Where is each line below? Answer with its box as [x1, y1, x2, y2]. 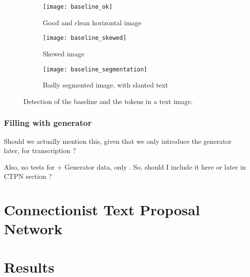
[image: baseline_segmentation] [43, 66, 147, 73]
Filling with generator [4, 117, 92, 129]
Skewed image [43, 48, 85, 58]
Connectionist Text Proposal [4, 200, 200, 220]
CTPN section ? [4, 171, 52, 181]
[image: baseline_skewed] [43, 35, 126, 42]
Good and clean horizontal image [43, 17, 142, 27]
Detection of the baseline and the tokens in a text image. [23, 96, 193, 106]
